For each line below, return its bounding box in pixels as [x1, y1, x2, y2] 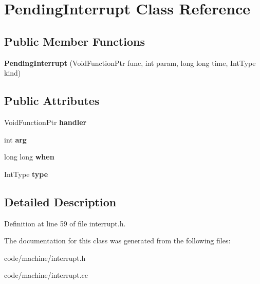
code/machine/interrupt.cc [4, 270, 88, 280]
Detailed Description [4, 193, 117, 209]
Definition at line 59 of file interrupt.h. [4, 218, 126, 228]
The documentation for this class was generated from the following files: [4, 235, 231, 246]
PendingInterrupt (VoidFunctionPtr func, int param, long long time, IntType [4, 57, 256, 68]
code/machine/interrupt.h [4, 252, 86, 263]
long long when [4, 151, 54, 162]
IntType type [4, 168, 48, 179]
